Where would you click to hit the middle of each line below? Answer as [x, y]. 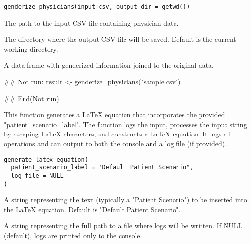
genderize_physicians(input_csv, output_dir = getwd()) [97, 7]
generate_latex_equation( [46, 159]
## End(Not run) [32, 98]
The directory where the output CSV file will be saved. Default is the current [120, 39]
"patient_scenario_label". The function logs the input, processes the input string [125, 124]
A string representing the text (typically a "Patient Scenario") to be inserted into [125, 200]
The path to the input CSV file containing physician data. [91, 22]
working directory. [31, 48]
